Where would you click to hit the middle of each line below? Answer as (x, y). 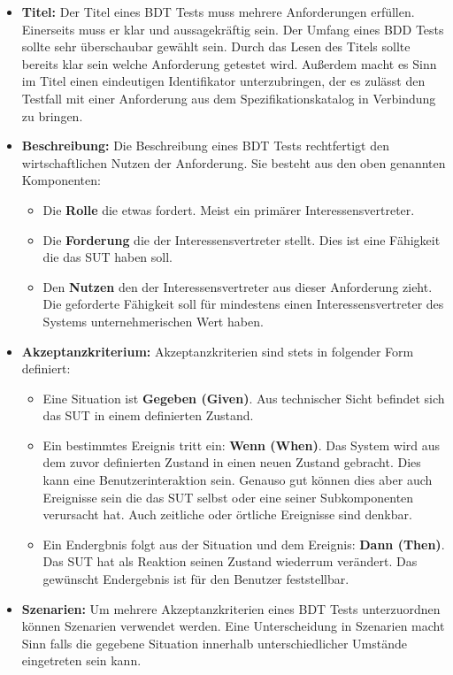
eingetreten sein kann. (81, 660)
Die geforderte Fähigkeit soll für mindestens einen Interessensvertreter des (243, 304)
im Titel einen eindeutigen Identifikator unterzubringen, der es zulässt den (223, 81)
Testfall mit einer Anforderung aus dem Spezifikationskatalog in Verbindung (229, 98)
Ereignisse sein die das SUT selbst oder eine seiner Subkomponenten (228, 497)
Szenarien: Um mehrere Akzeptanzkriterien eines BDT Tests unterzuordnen (231, 608)
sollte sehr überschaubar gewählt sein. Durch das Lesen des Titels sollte (216, 46)
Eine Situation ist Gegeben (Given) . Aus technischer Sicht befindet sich (244, 398)
